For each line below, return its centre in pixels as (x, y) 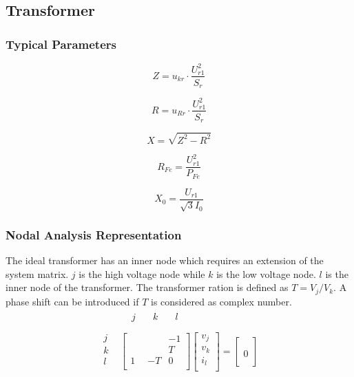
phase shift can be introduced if (72, 301)
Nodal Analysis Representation (94, 234)
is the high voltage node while (142, 273)
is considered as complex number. (221, 301)
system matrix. (37, 273)
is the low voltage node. (266, 273)
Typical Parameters (61, 44)
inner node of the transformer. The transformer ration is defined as (147, 287)
